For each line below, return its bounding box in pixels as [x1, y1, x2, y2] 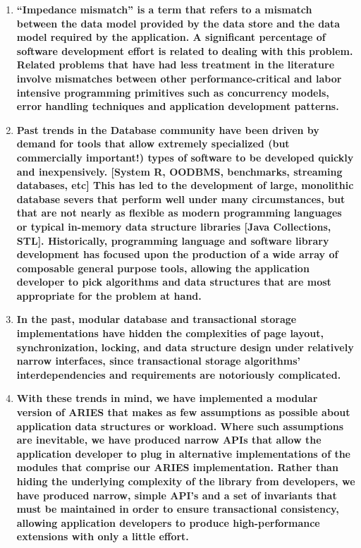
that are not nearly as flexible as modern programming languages [16, 205, 342, 220]
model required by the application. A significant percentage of [16, 30, 326, 44]
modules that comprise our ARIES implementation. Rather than [16, 460, 338, 475]
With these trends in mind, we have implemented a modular [16, 391, 318, 406]
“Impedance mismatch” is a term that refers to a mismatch [16, 2, 312, 16]
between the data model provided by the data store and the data [16, 16, 341, 30]
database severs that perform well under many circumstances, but [16, 191, 345, 206]
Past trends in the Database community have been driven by [16, 122, 319, 137]
